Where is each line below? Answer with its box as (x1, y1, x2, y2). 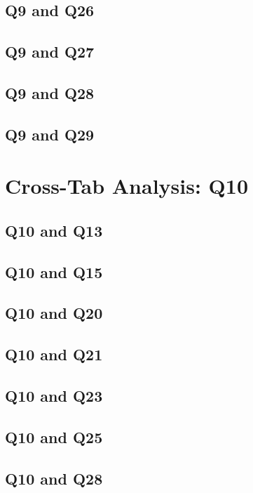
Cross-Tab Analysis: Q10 (5, 171, 248, 200)
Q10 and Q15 (5, 261, 103, 282)
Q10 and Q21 (5, 343, 103, 365)
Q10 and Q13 (5, 219, 103, 241)
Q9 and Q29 (5, 123, 95, 145)
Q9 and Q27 (5, 41, 95, 63)
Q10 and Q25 (5, 426, 103, 447)
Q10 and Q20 (5, 302, 103, 324)
